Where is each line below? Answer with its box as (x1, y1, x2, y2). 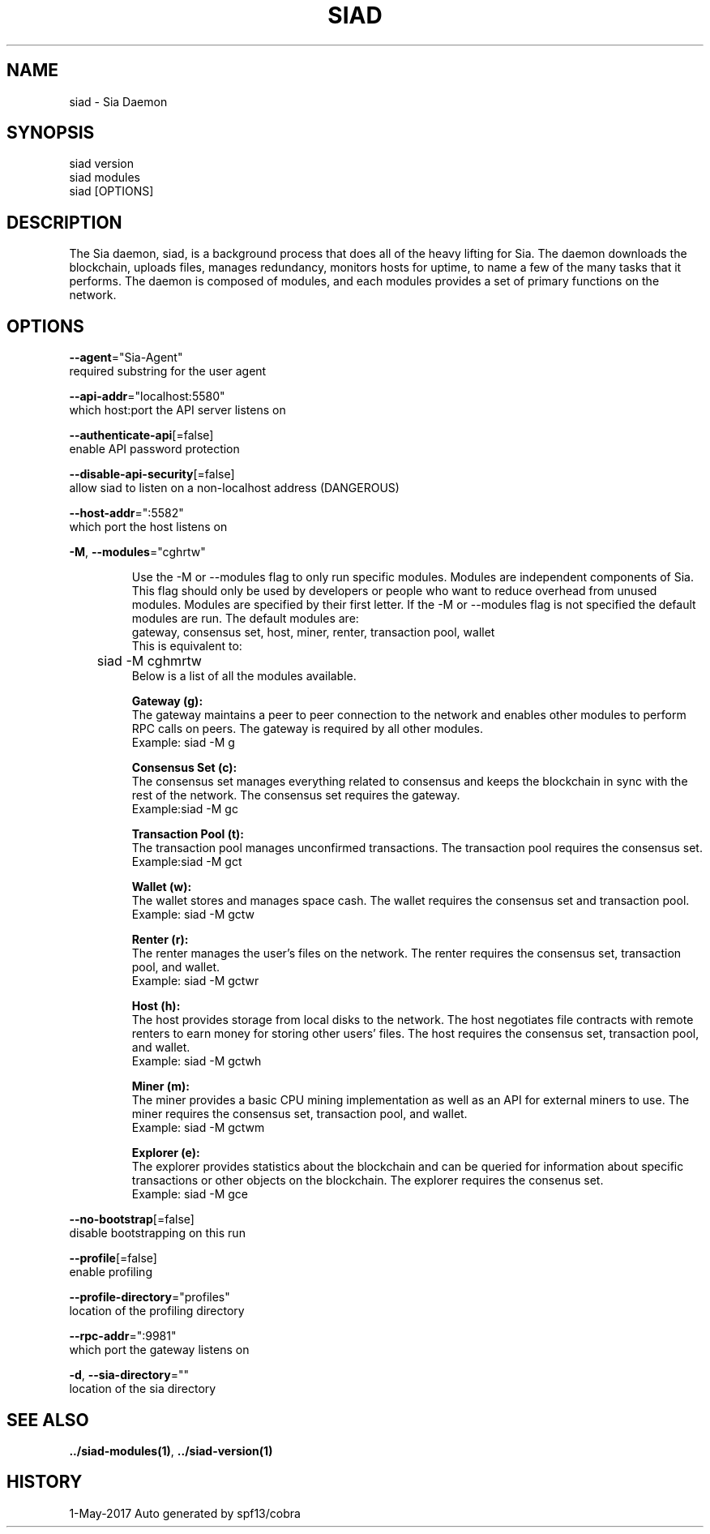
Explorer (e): (131, 1146, 200, 1160)
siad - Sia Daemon (69, 94, 168, 109)
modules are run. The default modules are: (131, 611, 359, 626)
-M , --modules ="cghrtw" (69, 545, 206, 559)
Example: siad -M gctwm (131, 1121, 265, 1135)
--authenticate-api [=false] (69, 428, 214, 443)
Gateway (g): (131, 694, 203, 709)
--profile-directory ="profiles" (69, 1290, 230, 1305)
